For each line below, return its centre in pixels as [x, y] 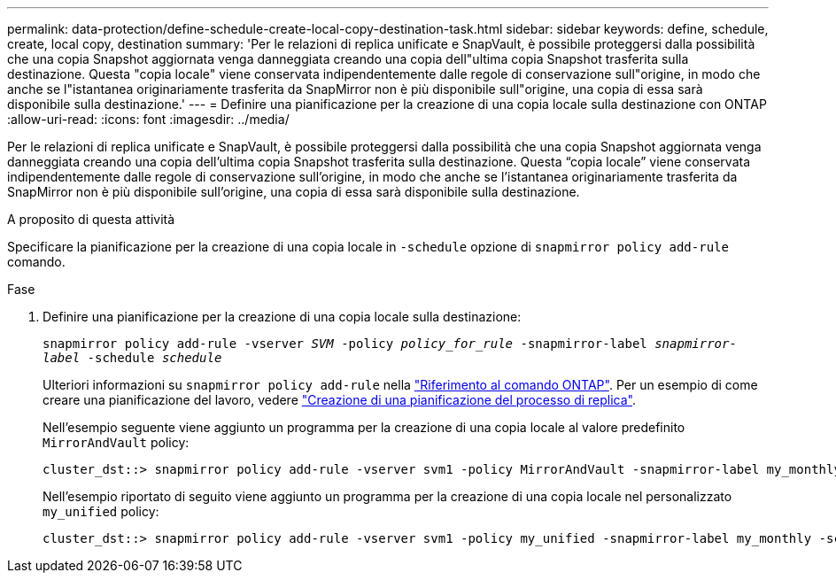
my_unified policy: [101, 511]
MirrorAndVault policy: [116, 442]
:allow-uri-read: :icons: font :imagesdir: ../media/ [148, 119]
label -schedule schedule [132, 358]
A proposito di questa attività [91, 219]
